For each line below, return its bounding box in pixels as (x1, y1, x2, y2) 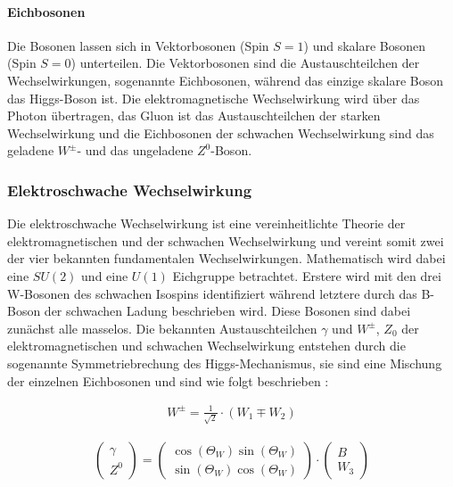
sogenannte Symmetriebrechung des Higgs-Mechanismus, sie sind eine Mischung (7, 353, 442, 372)
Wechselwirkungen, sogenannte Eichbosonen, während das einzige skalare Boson (7, 70, 444, 89)
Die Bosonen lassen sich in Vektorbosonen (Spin (7, 36, 269, 54)
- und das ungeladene (77, 141, 194, 160)
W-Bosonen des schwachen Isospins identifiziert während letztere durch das (7, 284, 417, 302)
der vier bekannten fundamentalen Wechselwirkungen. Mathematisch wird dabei (7, 249, 446, 268)
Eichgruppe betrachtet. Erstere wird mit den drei (172, 266, 441, 285)
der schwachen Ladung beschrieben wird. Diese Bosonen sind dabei (44, 301, 411, 320)
